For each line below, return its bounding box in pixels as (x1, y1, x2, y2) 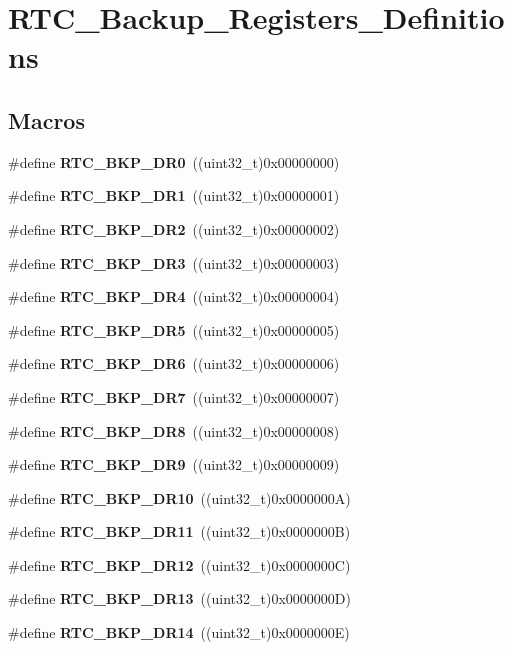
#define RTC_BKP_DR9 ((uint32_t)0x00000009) (8, 454, 340, 475)
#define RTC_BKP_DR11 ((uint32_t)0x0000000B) (8, 521, 351, 542)
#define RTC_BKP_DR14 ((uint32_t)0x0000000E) (8, 622, 350, 643)
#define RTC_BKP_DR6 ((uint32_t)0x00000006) (8, 353, 340, 374)
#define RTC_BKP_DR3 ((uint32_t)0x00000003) (8, 252, 340, 273)
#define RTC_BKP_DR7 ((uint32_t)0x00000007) (8, 386, 340, 407)
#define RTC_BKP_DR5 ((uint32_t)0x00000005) (8, 319, 340, 340)
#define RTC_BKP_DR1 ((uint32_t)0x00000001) (8, 185, 340, 206)
